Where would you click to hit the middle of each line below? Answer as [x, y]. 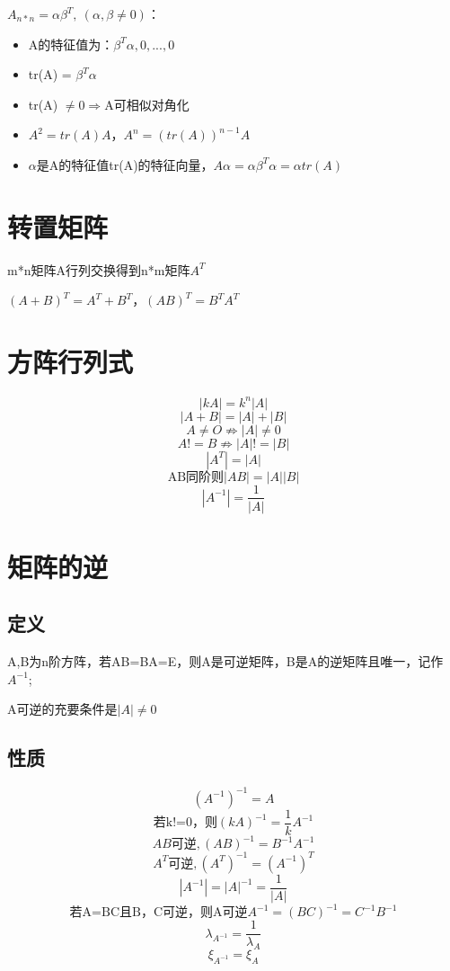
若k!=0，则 [185, 823]
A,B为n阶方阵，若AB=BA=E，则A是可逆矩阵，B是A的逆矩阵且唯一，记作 [225, 661]
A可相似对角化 [147, 104]
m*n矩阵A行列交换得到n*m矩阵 [99, 269]
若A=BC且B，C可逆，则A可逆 [159, 913]
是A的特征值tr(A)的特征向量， [125, 164]
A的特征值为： [71, 44]
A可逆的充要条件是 [62, 709]
